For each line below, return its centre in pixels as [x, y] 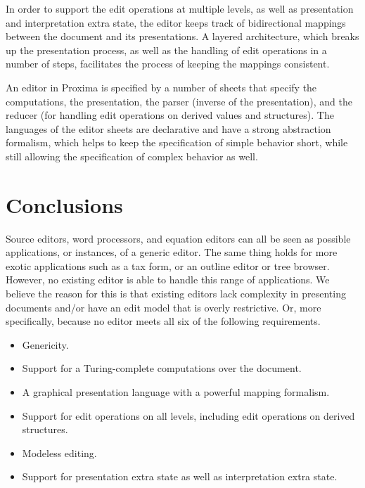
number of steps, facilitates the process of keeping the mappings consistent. [168, 64]
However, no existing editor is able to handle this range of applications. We [168, 280]
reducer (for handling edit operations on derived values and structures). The [170, 115]
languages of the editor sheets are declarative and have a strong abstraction [168, 128]
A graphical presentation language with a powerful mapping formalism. [176, 392]
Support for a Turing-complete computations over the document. [162, 368]
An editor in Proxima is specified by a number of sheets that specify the [161, 87]
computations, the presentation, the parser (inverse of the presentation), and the [179, 101]
